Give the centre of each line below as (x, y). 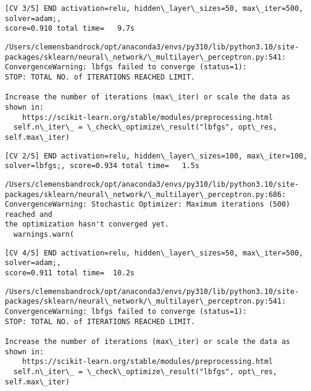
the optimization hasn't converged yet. (87, 224)
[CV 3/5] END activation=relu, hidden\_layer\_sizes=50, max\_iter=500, (154, 8)
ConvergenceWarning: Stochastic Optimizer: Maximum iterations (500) (148, 205)
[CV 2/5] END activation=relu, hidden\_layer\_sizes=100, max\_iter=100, (156, 156)
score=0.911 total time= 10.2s (70, 273)
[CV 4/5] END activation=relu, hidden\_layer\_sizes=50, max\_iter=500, (154, 253)
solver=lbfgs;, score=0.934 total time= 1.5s (102, 166)
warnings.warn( (44, 235)
